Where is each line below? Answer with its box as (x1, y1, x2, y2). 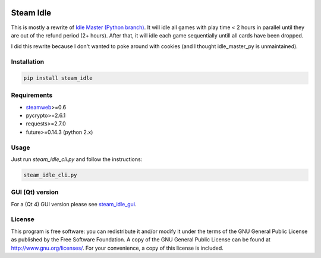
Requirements (11, 91, 53, 99)
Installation (11, 58, 45, 66)
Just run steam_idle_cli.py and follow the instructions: (11, 155, 143, 163)
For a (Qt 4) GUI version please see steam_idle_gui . (11, 200, 137, 207)
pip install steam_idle (23, 74, 93, 81)
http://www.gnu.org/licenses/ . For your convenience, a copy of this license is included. (11, 244, 224, 251)
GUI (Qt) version (11, 188, 59, 196)
